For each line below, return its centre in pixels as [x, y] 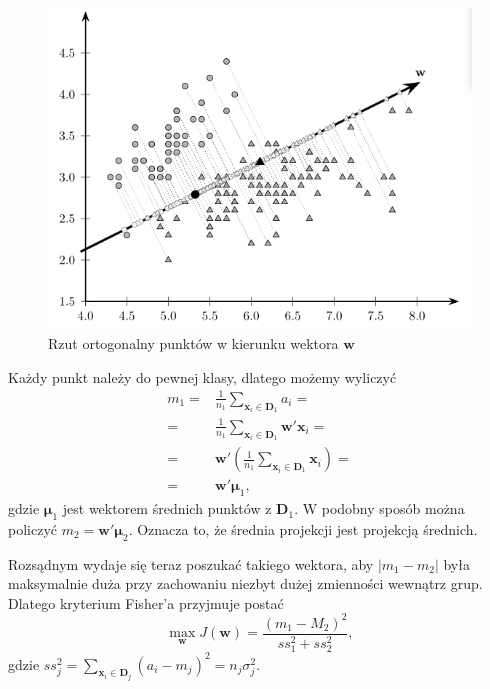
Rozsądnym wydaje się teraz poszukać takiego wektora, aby [191, 563]
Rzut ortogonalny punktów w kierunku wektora [193, 343]
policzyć [32, 528]
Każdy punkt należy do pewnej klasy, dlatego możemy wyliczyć [202, 376]
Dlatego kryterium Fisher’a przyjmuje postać [146, 602]
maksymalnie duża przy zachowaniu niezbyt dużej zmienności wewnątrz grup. [245, 583]
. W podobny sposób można [379, 508]
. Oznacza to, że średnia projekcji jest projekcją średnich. [303, 528]
